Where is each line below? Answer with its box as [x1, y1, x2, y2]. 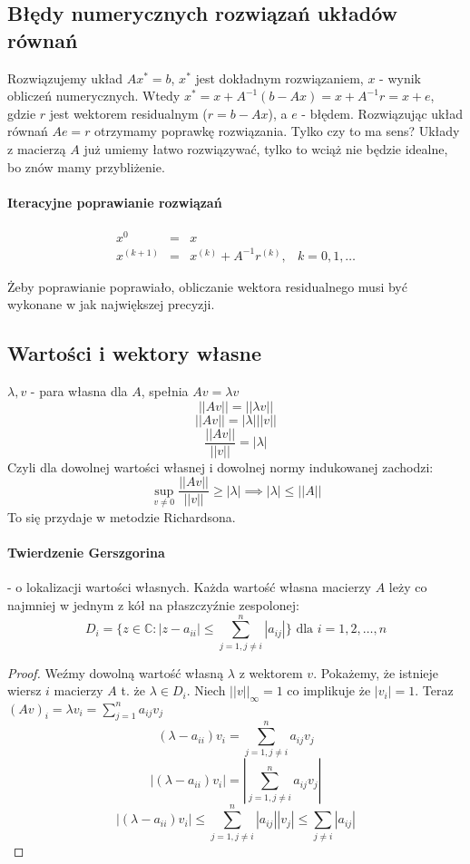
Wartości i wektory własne [7, 339, 261, 367]
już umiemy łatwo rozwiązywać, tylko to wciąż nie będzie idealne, [83, 139, 448, 158]
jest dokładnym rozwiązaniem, [195, 68, 364, 87]
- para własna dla [30, 381, 128, 400]
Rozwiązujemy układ [7, 68, 123, 87]
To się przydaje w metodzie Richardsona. [7, 507, 236, 526]
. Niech [186, 681, 226, 700]
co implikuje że [287, 681, 371, 700]
